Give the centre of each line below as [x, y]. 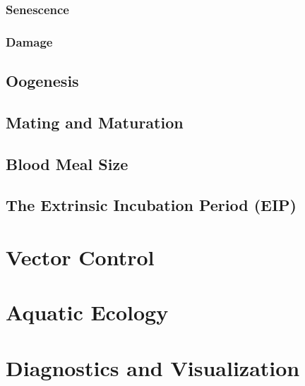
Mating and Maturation [95, 122]
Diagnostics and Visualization [153, 367]
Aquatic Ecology [87, 312]
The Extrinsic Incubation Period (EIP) [151, 205]
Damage [29, 41]
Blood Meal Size [67, 163]
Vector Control [80, 257]
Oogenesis [42, 81]
